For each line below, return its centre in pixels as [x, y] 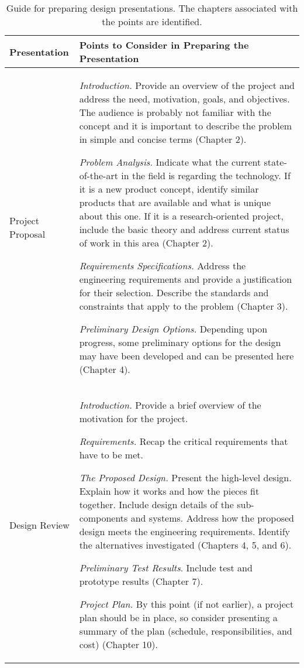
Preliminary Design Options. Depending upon [173, 329]
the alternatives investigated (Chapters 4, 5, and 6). [185, 545]
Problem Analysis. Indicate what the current [170, 162]
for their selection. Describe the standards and [174, 292]
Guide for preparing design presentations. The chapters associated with [152, 8]
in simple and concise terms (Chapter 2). [163, 139]
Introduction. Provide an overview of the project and [187, 85]
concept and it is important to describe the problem [186, 126]
